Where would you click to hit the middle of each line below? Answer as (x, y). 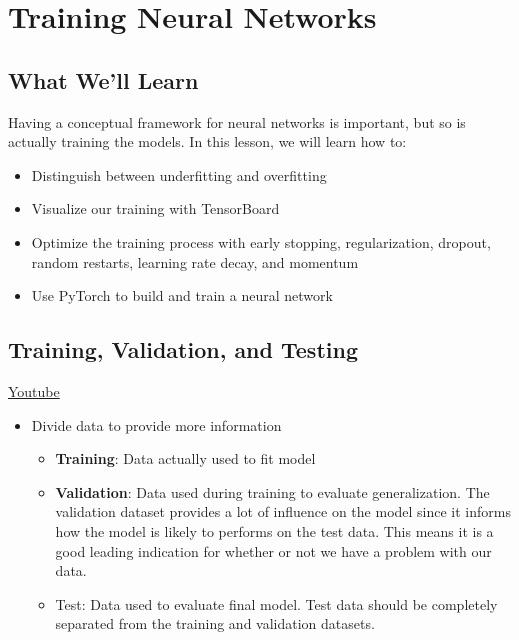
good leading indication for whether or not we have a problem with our (273, 550)
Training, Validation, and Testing (183, 349)
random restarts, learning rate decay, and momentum (195, 261)
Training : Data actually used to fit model (185, 458)
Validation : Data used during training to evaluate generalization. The (272, 491)
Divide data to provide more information (156, 424)
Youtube (34, 390)
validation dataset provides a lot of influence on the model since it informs (283, 511)
